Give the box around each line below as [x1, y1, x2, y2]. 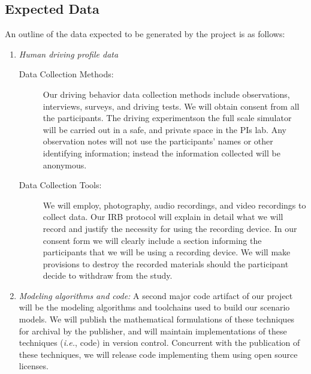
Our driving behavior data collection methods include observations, [43, 88, 290, 100]
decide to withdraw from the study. [43, 269, 173, 282]
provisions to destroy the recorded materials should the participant [43, 257, 289, 270]
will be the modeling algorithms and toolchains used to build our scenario [19, 301, 290, 313]
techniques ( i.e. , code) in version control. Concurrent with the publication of [19, 336, 300, 349]
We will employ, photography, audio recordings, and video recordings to [43, 198, 306, 211]
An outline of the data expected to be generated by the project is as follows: [5, 28, 285, 40]
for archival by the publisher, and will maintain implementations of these [19, 324, 287, 337]
